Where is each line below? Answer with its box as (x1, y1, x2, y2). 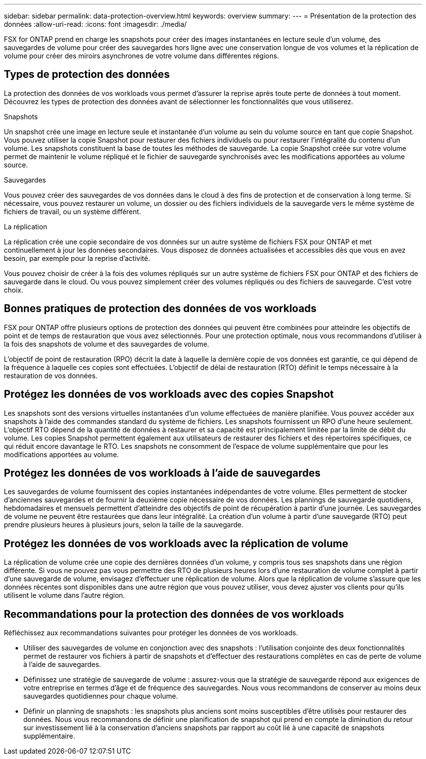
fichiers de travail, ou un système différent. (4, 207, 141, 216)
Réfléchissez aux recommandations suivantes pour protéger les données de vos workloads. (4, 629, 298, 637)
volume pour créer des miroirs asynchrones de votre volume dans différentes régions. (4, 52, 279, 60)
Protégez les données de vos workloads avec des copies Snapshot (4, 388, 334, 401)
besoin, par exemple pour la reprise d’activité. (4, 254, 150, 262)
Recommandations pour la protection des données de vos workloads (4, 608, 344, 620)
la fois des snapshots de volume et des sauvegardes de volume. (4, 339, 210, 348)
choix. (4, 285, 23, 294)
